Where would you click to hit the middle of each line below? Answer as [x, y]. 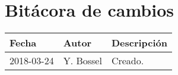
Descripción [139, 43]
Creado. [128, 61]
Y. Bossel [82, 61]
